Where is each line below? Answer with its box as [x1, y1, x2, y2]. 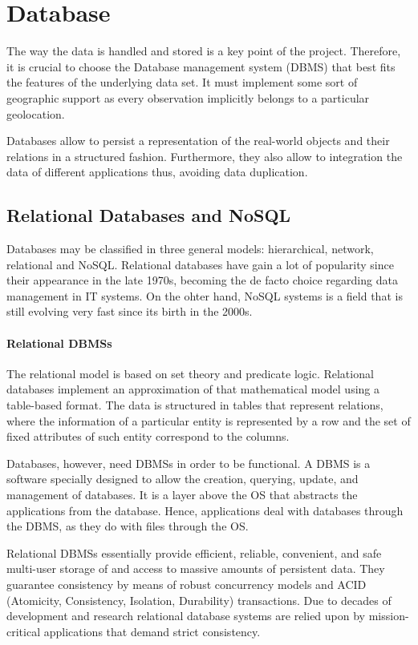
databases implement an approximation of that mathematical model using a [6, 381, 379, 397]
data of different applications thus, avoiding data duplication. [6, 163, 308, 180]
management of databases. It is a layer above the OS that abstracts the [6, 486, 358, 502]
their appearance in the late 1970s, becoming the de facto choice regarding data [6, 272, 398, 288]
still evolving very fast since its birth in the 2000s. [6, 303, 253, 320]
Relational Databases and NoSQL [6, 203, 291, 228]
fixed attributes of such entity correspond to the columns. [6, 428, 290, 445]
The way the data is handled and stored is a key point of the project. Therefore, [6, 42, 401, 59]
